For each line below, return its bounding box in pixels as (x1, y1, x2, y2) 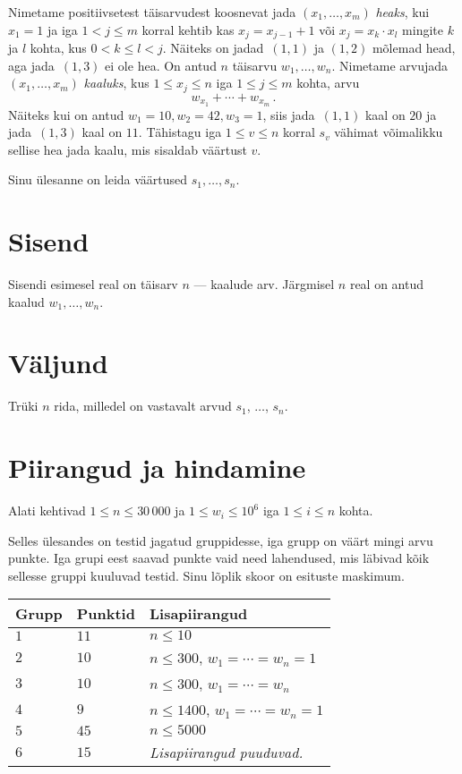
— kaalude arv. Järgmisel (193, 275, 335, 293)
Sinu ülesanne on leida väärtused (8, 170, 188, 189)
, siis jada (262, 105, 315, 123)
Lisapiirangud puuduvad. (149, 742, 304, 763)
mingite (402, 20, 443, 38)
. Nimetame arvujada (331, 55, 449, 74)
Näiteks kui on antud (8, 105, 124, 123)
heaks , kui (375, 3, 430, 21)
